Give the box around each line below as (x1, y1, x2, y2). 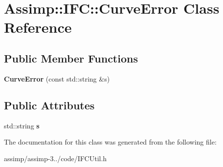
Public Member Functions (4, 50, 138, 65)
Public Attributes (4, 97, 95, 112)
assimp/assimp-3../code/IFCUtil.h (4, 153, 107, 163)
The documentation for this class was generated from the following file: (4, 137, 217, 147)
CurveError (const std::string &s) (4, 73, 110, 83)
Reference (4, 17, 72, 37)
